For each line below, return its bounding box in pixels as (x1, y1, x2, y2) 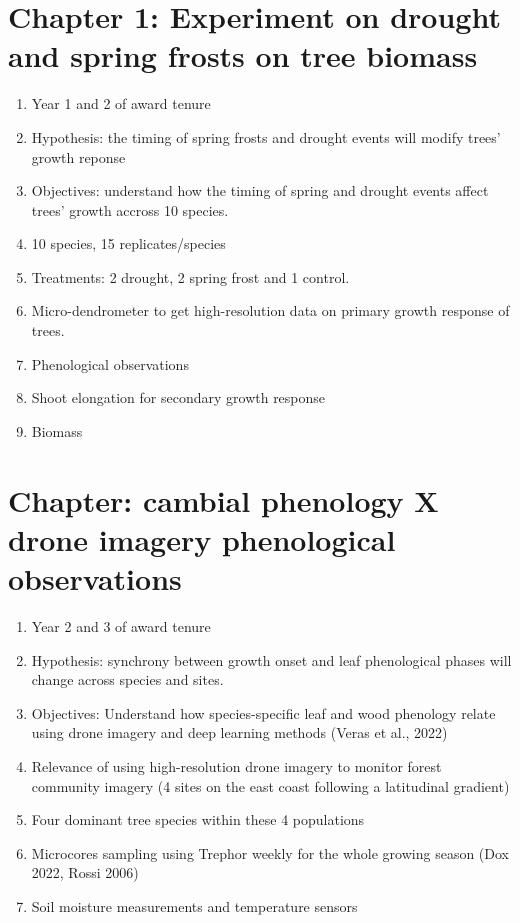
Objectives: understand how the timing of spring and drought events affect (31, 180, 489, 201)
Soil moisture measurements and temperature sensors (31, 895, 358, 916)
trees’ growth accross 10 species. (31, 199, 229, 220)
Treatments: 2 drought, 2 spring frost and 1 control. (31, 266, 350, 287)
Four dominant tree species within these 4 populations (31, 809, 365, 830)
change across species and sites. (31, 669, 224, 690)
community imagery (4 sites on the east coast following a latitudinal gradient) (31, 775, 510, 796)
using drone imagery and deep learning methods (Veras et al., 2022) (31, 722, 448, 743)
